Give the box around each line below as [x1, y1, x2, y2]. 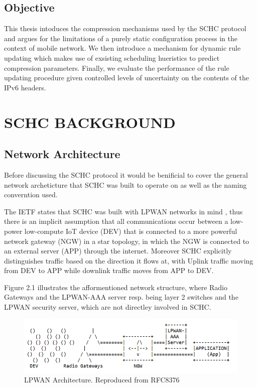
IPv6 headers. [4, 82, 46, 92]
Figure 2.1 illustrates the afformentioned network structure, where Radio [4, 282, 228, 292]
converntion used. [4, 189, 58, 200]
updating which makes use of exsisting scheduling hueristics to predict [4, 52, 220, 63]
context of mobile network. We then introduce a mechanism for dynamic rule [4, 43, 241, 53]
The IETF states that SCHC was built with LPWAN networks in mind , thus [4, 206, 243, 216]
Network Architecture [4, 146, 120, 162]
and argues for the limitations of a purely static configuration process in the [4, 33, 237, 43]
